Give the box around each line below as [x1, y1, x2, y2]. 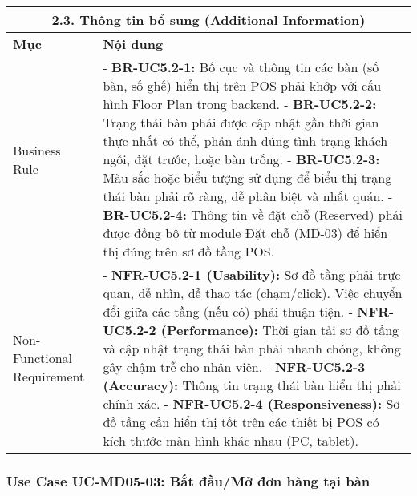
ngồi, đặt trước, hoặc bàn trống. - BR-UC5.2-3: [103, 150, 380, 168]
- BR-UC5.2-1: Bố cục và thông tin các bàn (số [103, 58, 379, 76]
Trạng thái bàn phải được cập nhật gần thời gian [103, 113, 379, 131]
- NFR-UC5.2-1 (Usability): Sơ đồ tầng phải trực [103, 265, 401, 284]
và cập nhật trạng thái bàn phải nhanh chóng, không [103, 339, 401, 357]
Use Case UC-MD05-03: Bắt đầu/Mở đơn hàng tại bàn [6, 470, 370, 490]
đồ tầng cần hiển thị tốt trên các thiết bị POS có [103, 413, 379, 431]
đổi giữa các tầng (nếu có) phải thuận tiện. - [103, 302, 353, 321]
